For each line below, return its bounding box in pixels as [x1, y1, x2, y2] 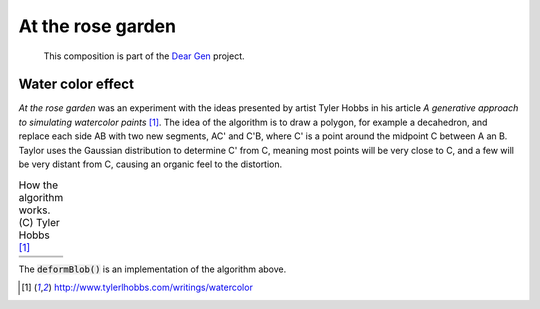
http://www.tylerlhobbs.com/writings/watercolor [53, 281, 254, 294]
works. [18, 203, 51, 217]
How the [18, 178, 59, 192]
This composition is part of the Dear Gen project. [43, 50, 245, 62]
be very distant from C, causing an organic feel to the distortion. [18, 158, 283, 170]
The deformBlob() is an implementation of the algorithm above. [18, 263, 287, 275]
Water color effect [18, 76, 135, 93]
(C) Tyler [18, 215, 60, 229]
